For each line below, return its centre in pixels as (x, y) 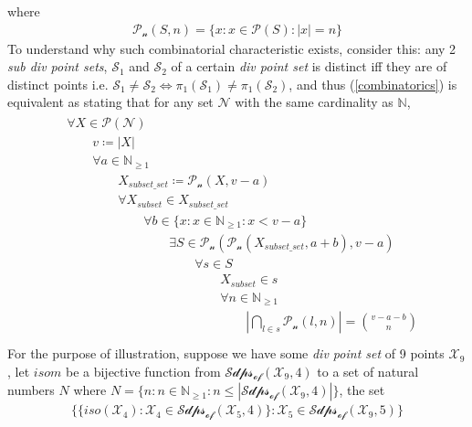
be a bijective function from (143, 371)
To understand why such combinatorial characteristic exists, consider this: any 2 (232, 48)
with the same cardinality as (314, 102)
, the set (362, 390)
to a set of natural (368, 371)
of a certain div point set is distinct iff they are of (309, 66)
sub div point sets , (58, 66)
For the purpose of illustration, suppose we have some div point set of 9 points (226, 353)
